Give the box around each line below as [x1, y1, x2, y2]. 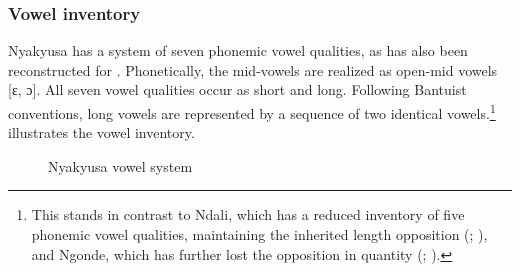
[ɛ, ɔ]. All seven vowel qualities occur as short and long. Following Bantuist [8, 79, 467, 100]
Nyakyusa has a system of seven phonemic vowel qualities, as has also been [8, 40, 468, 61]
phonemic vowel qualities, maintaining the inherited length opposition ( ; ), [31, 224, 488, 245]
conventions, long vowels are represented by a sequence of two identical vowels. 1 [8, 100, 496, 123]
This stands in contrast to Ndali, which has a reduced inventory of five [31, 204, 465, 225]
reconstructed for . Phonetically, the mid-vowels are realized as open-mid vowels [8, 59, 498, 80]
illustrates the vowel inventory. [8, 122, 195, 143]
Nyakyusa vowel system [48, 155, 193, 176]
